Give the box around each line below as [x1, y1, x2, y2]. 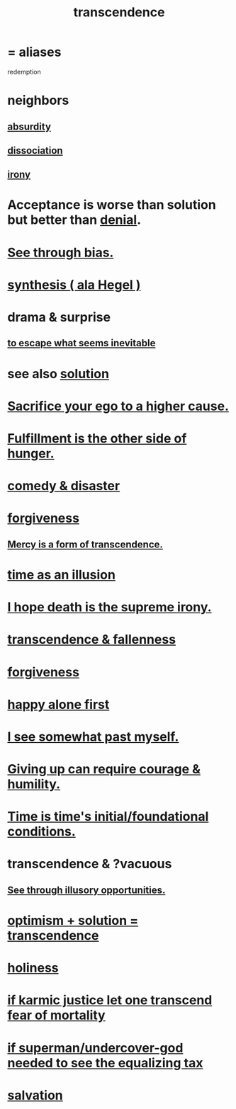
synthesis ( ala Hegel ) [7, 277, 141, 292]
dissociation [7, 144, 63, 157]
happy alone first [7, 696, 110, 712]
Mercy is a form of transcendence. [7, 538, 163, 550]
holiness [7, 960, 59, 976]
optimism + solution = [7, 913, 139, 928]
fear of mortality [7, 1007, 106, 1023]
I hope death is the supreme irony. [7, 599, 212, 615]
